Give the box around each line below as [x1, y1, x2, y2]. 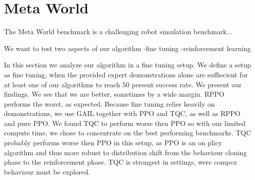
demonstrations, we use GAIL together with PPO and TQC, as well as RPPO [4, 108, 241, 119]
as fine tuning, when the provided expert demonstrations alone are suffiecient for [4, 69, 248, 79]
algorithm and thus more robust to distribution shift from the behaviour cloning [4, 147, 247, 157]
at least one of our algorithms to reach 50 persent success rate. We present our [4, 79, 242, 89]
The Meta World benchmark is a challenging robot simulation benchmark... [4, 26, 233, 37]
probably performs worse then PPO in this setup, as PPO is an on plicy [4, 137, 222, 148]
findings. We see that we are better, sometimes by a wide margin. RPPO [4, 89, 224, 99]
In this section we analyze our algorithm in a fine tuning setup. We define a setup [4, 60, 252, 70]
